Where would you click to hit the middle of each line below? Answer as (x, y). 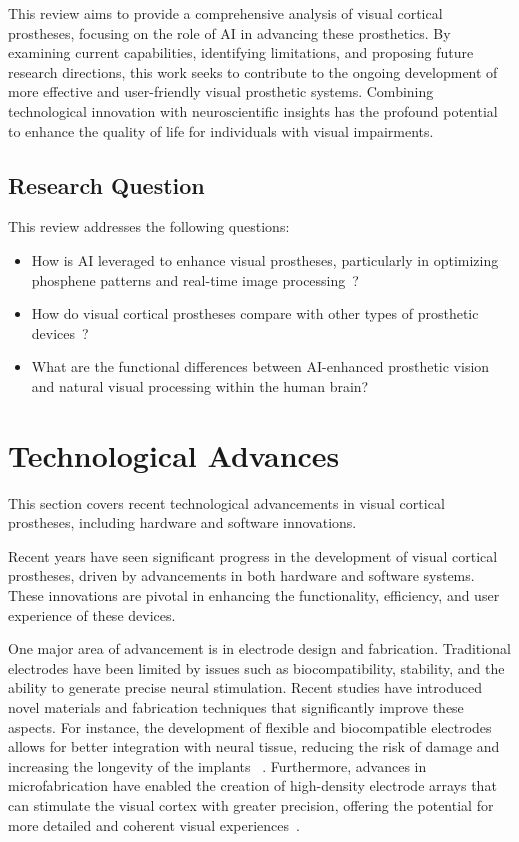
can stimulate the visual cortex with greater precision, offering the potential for (251, 804)
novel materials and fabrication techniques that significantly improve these (236, 706)
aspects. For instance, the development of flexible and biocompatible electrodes (250, 726)
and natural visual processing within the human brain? (200, 385)
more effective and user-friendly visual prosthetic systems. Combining (221, 91)
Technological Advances (174, 454)
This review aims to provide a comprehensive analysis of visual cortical (225, 13)
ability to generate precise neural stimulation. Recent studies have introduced (245, 687)
